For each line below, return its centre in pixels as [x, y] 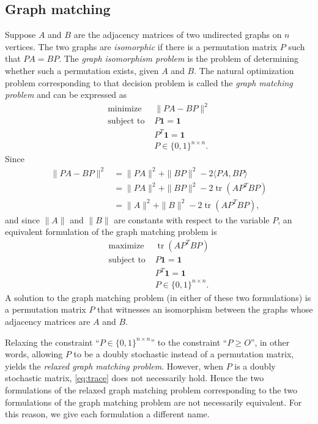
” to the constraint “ [189, 342]
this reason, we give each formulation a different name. [107, 414]
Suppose [20, 35]
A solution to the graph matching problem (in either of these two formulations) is [158, 297]
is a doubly [255, 366]
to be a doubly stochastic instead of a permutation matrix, [184, 354]
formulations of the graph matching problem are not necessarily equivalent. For [153, 402]
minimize [125, 109]
